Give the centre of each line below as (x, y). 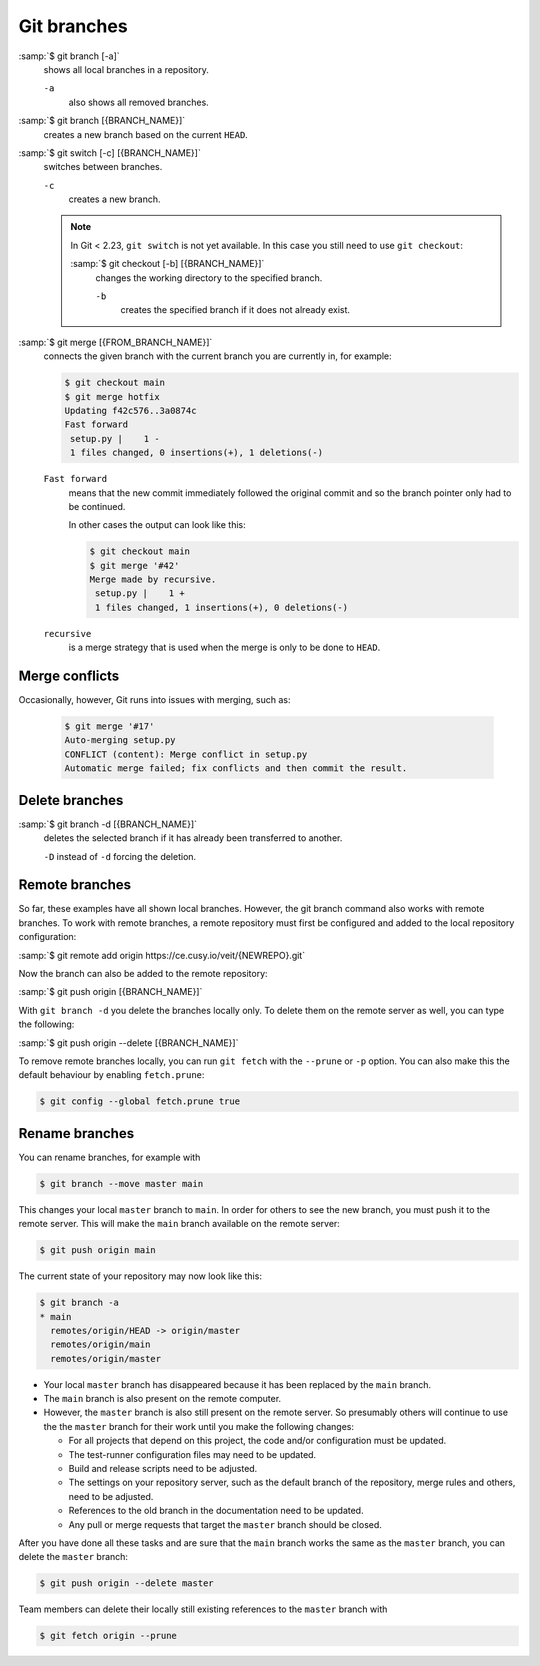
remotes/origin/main (100, 1344)
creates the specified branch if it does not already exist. (235, 310)
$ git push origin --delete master (126, 1583)
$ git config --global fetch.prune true (139, 1101)
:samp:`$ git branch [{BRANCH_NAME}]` (102, 121)
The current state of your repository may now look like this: (140, 1276)
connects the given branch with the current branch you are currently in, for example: (217, 356)
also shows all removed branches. (138, 102)
